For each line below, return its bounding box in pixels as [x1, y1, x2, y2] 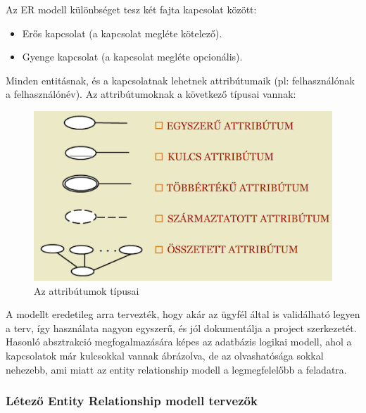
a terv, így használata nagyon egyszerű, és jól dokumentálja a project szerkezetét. [6, 320, 357, 335]
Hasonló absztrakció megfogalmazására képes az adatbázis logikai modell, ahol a [6, 334, 352, 349]
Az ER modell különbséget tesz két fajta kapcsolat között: [6, 2, 257, 16]
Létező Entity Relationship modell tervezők [6, 392, 258, 409]
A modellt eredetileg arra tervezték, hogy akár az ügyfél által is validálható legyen [6, 307, 360, 322]
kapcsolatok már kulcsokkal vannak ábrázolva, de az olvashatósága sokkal [6, 348, 324, 362]
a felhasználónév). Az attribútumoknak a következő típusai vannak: [6, 87, 296, 101]
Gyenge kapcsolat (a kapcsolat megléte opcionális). [22, 49, 243, 64]
